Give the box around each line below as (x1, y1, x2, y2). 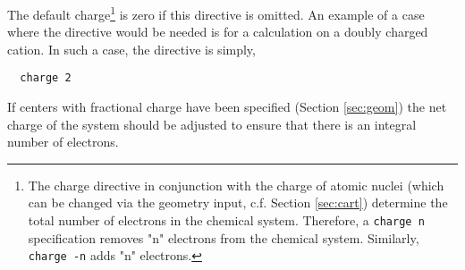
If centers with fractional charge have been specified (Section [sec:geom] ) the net (7, 97, 447, 116)
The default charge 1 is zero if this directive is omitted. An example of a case (7, 3, 425, 23)
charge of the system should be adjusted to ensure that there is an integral (7, 114, 417, 133)
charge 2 (20, 72, 72, 85)
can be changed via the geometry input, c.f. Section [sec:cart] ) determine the (28, 193, 448, 212)
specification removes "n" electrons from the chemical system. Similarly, (28, 228, 419, 247)
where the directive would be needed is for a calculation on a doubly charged (7, 22, 428, 41)
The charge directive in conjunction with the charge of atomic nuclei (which (28, 175, 444, 194)
